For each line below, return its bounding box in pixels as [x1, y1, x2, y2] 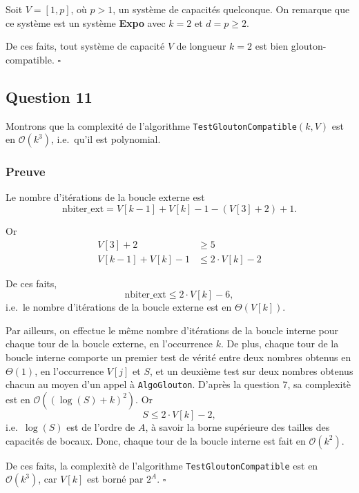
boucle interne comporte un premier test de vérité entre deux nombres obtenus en [6, 350, 351, 365]
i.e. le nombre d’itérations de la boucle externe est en [6, 300, 232, 314]
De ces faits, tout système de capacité [6, 39, 165, 53]
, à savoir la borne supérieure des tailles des [145, 419, 330, 434]
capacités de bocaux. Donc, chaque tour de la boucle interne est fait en [6, 433, 306, 447]
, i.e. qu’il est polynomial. [50, 132, 161, 146]
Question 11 [6, 86, 93, 107]
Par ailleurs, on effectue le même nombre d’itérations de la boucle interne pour [6, 322, 339, 337]
